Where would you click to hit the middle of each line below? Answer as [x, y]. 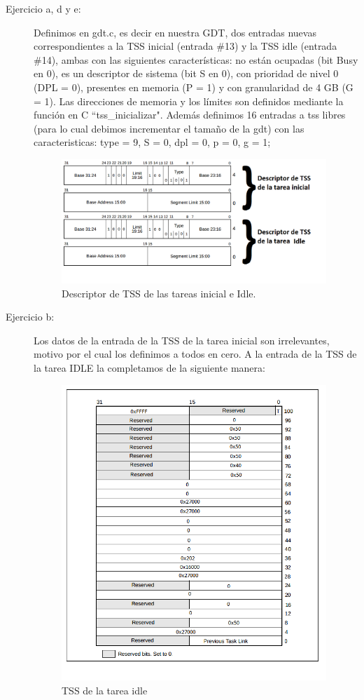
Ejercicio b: [30, 317]
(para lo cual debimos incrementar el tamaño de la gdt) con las [169, 128]
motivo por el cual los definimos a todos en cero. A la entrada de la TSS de [195, 354]
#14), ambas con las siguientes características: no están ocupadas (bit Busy [196, 59]
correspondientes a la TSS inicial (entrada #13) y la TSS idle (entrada [185, 46]
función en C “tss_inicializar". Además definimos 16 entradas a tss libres [190, 115]
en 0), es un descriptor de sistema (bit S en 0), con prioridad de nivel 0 [186, 73]
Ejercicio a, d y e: [43, 8]
